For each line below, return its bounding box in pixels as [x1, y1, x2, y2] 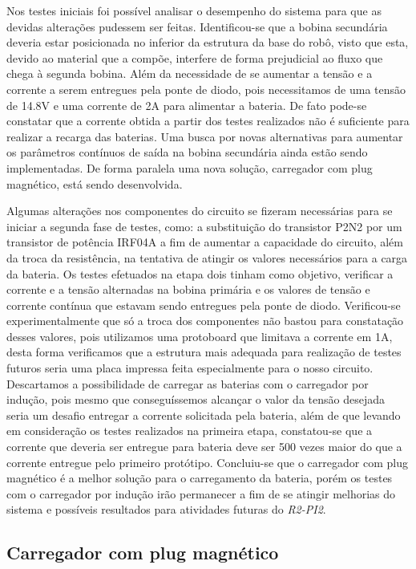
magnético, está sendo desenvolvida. [6, 175, 183, 192]
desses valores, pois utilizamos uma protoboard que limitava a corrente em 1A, [6, 327, 393, 344]
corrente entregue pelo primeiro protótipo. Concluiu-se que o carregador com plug [6, 453, 408, 470]
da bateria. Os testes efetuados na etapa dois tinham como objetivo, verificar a [6, 265, 394, 282]
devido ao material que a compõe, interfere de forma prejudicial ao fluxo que [6, 49, 383, 66]
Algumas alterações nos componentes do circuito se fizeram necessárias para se [6, 202, 393, 219]
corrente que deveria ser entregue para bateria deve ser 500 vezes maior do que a [6, 438, 402, 455]
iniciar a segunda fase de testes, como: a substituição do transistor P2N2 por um [6, 217, 402, 234]
